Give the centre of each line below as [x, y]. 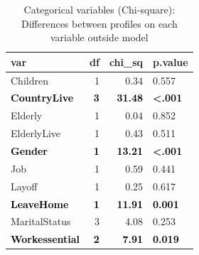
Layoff [24, 186]
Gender [29, 151]
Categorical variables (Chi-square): [99, 9]
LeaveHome [40, 204]
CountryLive [42, 98]
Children [29, 80]
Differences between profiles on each [99, 23]
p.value [171, 61]
